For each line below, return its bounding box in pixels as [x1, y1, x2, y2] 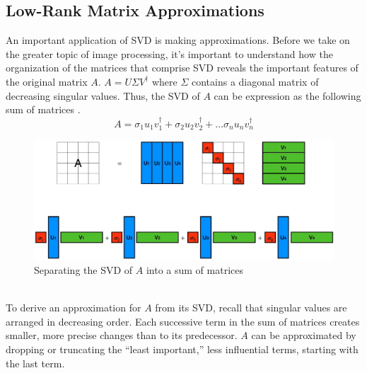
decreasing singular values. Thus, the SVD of [6, 88, 200, 103]
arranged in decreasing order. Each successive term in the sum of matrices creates [6, 314, 360, 328]
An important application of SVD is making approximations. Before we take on [6, 33, 350, 47]
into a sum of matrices [146, 262, 243, 277]
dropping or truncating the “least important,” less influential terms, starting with [6, 341, 359, 356]
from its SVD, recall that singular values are [155, 300, 347, 315]
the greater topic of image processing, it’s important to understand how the [6, 46, 333, 61]
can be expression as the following [214, 88, 361, 103]
